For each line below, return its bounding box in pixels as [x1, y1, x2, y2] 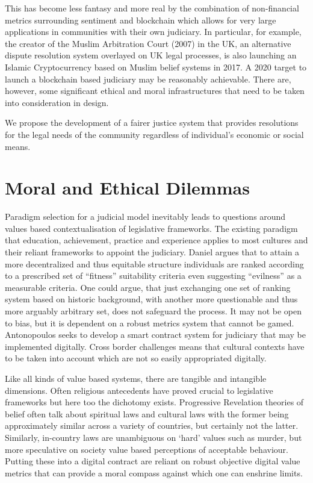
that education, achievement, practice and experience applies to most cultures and [5, 234, 308, 246]
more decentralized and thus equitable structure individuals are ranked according [5, 257, 304, 270]
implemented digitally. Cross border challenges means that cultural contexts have [5, 340, 305, 352]
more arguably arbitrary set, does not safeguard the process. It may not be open [5, 305, 302, 317]
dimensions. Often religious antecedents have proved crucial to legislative [5, 384, 273, 396]
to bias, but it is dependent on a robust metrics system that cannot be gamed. [5, 316, 294, 329]
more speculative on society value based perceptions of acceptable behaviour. [5, 443, 288, 455]
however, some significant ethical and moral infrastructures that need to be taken [5, 84, 305, 97]
